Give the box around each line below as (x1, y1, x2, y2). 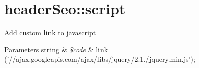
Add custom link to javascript (4, 27, 96, 38)
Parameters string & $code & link (4, 44, 108, 54)
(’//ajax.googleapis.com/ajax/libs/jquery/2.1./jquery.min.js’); (4, 54, 195, 64)
